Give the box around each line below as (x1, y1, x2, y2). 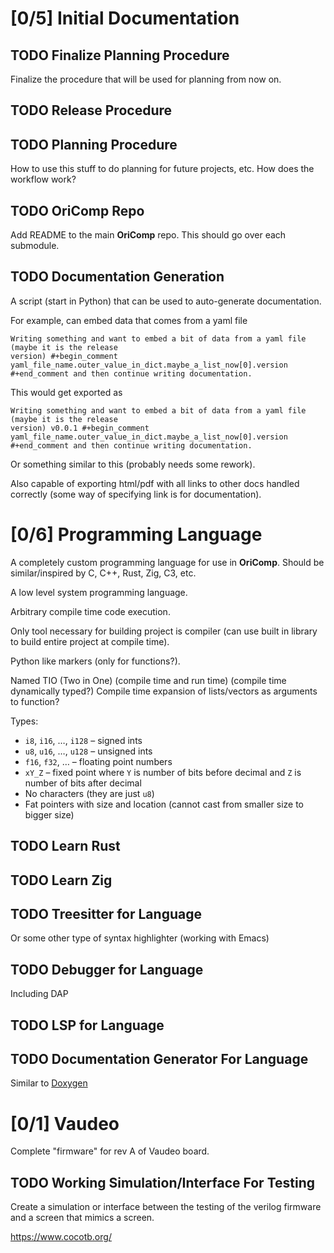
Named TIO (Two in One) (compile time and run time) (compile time (10, 674, 287, 686)
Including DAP (10, 988, 69, 1000)
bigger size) (24, 808, 75, 821)
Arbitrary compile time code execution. (10, 605, 171, 617)
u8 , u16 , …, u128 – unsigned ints (24, 745, 153, 757)
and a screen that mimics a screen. (10, 1212, 155, 1224)
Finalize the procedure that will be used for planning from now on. (10, 73, 282, 85)
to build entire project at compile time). (10, 635, 170, 647)
